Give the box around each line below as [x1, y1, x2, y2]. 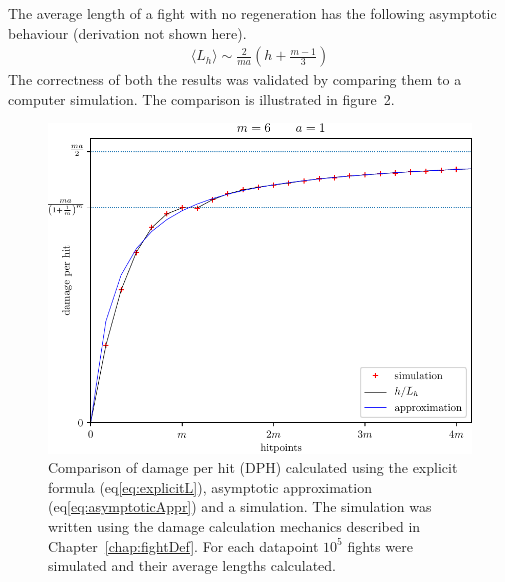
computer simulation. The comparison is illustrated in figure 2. [8, 88, 395, 109]
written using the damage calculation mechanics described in [48, 516, 421, 537]
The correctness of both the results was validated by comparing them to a [8, 69, 462, 90]
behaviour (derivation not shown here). [8, 22, 247, 43]
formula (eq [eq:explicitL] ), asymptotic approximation [48, 476, 372, 497]
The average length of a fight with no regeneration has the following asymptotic [8, 3, 497, 23]
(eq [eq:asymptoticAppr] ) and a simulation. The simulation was [48, 496, 432, 517]
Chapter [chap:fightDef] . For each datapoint [48, 535, 319, 556]
